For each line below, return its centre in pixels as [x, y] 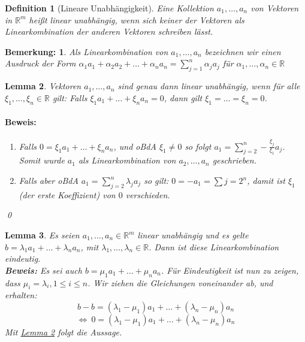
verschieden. [148, 194]
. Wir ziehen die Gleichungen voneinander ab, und [180, 282]
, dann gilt [183, 97]
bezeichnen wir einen [243, 51]
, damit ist [266, 181]
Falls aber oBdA [49, 181]
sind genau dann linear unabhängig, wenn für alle [209, 86]
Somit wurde [42, 160]
